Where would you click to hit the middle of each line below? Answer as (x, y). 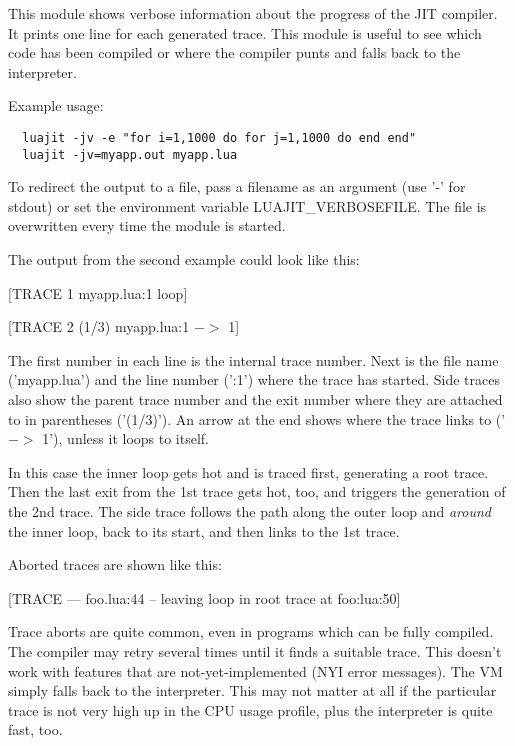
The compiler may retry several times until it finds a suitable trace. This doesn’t (255, 650)
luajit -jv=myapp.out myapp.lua (130, 154)
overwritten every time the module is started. (147, 225)
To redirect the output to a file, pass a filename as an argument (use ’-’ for (237, 186)
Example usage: (56, 105)
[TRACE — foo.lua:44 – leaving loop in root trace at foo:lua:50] (204, 597)
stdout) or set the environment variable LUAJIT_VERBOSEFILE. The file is (247, 205)
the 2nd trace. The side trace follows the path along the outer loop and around (249, 511)
